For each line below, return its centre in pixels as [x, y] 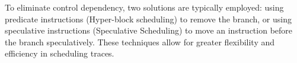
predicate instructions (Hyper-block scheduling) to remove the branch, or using [148, 19]
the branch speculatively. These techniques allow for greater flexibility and [140, 42]
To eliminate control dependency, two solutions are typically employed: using [144, 7]
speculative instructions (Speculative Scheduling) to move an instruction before [149, 30]
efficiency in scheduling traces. [60, 53]
